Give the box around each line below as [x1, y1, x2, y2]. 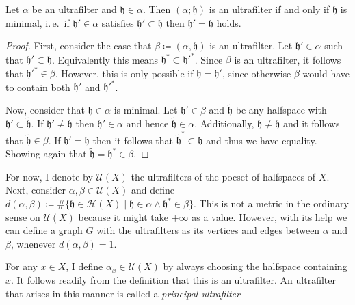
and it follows [282, 116, 340, 131]
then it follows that [92, 133, 174, 147]
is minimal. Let [114, 103, 178, 117]
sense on [5, 209, 40, 224]
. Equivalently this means [51, 52, 159, 66]
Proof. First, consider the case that [5, 38, 152, 53]
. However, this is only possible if [55, 66, 194, 80]
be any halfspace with [235, 103, 327, 117]
